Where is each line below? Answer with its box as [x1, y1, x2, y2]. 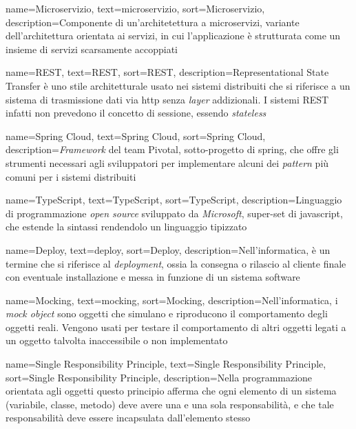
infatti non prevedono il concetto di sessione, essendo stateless [6, 106, 266, 120]
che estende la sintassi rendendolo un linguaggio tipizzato [6, 219, 247, 234]
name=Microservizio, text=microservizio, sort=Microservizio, [6, 1, 265, 15]
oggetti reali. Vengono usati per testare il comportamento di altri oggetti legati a [6, 319, 346, 334]
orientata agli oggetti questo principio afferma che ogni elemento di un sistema [6, 383, 337, 398]
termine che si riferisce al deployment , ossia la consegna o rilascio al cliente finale [6, 256, 346, 270]
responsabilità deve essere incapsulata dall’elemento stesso [6, 410, 251, 425]
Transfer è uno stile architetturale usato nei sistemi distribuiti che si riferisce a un [6, 78, 350, 92]
